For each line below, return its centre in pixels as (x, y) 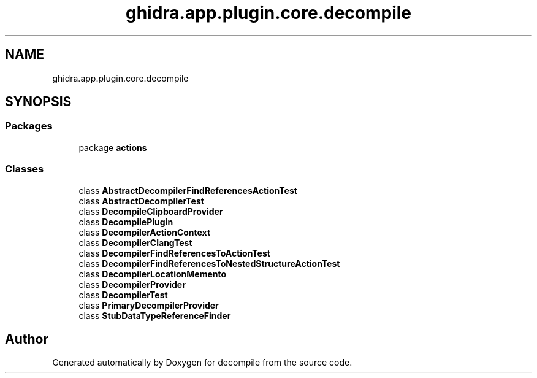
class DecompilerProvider (132, 284)
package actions (113, 147)
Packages (29, 126)
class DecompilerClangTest (135, 242)
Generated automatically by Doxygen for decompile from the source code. (202, 363)
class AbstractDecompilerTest (141, 201)
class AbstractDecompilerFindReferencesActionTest (188, 190)
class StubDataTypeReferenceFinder (155, 315)
